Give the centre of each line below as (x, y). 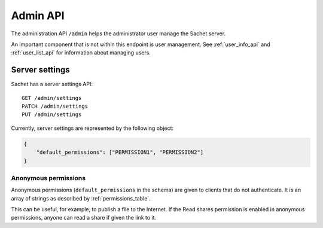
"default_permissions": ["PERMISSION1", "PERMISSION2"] (120, 152)
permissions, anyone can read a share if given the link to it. (84, 218)
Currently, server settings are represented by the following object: (92, 128)
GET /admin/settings (52, 98)
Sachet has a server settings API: (52, 84)
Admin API (38, 16)
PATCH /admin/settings (55, 107)
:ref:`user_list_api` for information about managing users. (81, 53)
